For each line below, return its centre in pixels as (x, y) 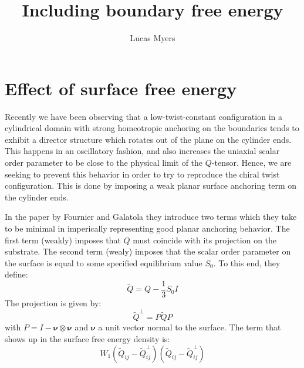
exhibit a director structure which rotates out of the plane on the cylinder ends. (148, 139)
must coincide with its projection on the (205, 240)
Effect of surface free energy (121, 88)
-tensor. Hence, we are (251, 163)
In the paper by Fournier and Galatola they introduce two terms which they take (151, 217)
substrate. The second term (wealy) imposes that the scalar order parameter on (148, 251)
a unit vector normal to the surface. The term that (190, 327)
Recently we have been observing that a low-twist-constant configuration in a (143, 116)
